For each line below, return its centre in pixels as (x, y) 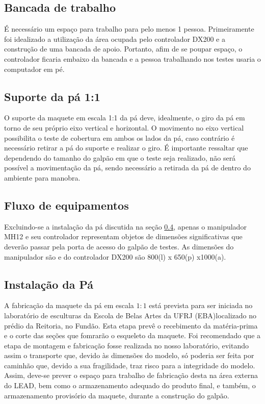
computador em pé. (34, 69)
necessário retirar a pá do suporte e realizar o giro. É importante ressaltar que (126, 148)
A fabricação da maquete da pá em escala (69, 305)
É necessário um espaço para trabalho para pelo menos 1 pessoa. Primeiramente (129, 29)
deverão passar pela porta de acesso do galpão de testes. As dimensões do (119, 246)
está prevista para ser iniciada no (201, 305)
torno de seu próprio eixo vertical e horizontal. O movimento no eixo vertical (124, 127)
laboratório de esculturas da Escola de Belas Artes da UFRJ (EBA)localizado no (130, 315)
